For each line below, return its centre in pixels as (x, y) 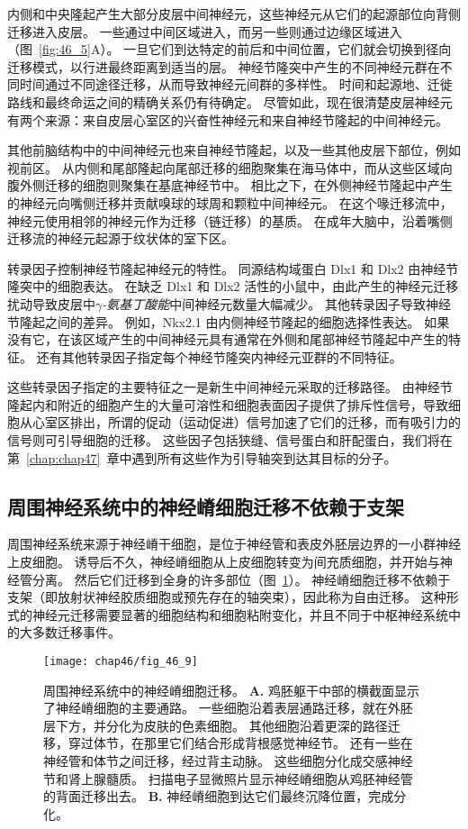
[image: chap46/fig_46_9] (121, 662)
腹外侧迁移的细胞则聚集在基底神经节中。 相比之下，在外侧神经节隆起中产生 (230, 185)
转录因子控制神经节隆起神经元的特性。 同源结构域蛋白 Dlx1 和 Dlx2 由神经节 (233, 268)
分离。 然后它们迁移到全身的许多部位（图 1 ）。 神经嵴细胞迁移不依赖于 (241, 579)
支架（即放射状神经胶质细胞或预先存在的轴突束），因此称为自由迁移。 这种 (227, 597)
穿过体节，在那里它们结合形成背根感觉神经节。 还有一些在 (240, 743)
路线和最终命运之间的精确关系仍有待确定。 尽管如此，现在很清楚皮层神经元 (230, 101)
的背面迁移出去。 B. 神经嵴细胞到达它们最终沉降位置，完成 (219, 796)
